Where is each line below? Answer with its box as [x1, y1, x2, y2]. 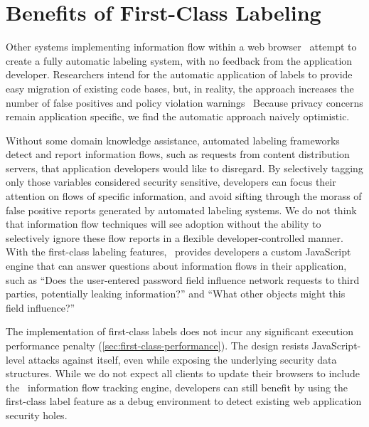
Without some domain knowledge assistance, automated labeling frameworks [6, 132, 340, 147]
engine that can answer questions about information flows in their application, [6, 258, 347, 273]
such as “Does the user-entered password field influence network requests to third [6, 272, 360, 287]
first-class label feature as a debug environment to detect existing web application [6, 394, 362, 408]
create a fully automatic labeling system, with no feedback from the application [6, 53, 353, 68]
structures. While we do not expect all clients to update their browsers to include [6, 366, 360, 381]
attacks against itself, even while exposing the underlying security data [28, 352, 337, 367]
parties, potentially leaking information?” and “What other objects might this [6, 286, 346, 301]
